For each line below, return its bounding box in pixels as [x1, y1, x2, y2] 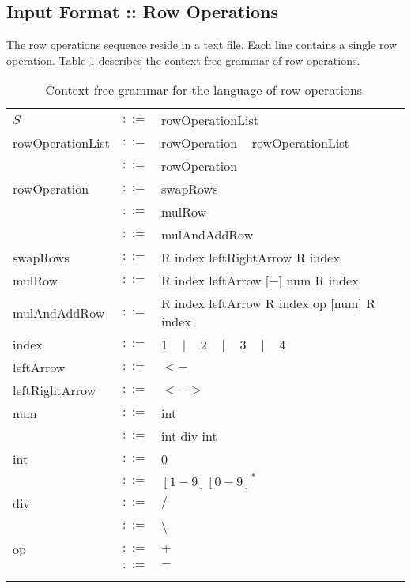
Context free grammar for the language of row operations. [45, 81, 366, 100]
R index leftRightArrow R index [160, 248, 340, 267]
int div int [160, 427, 217, 446]
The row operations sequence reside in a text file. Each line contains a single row [6, 36, 398, 53]
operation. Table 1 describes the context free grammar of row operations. [6, 51, 360, 68]
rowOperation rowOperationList [160, 134, 349, 153]
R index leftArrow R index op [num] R [160, 294, 375, 313]
